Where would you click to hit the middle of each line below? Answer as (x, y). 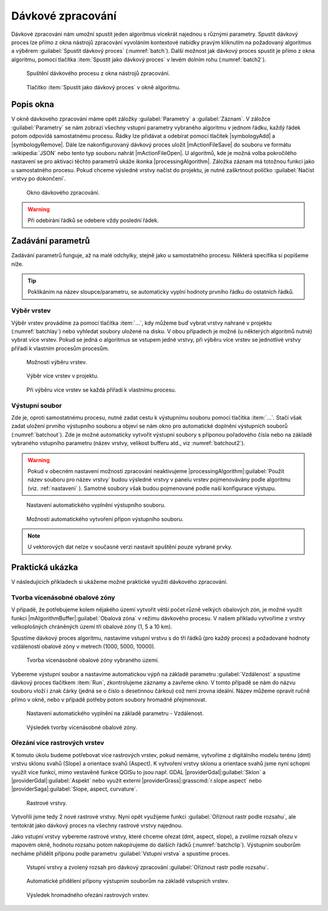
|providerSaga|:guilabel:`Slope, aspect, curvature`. (74, 789)
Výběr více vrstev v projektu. (63, 376)
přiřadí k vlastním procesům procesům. (60, 348)
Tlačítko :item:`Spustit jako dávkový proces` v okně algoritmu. (104, 87)
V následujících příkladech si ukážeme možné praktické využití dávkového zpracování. (119, 582)
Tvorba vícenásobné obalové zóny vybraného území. (93, 660)
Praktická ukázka (45, 568)
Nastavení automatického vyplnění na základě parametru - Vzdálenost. (115, 713)
